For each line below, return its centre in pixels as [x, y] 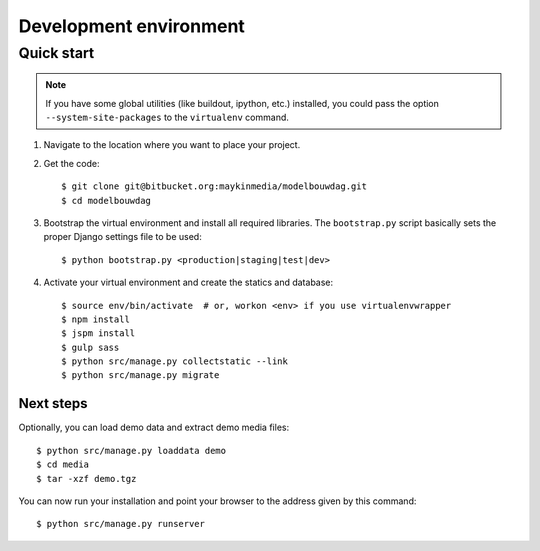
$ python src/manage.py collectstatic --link [175, 361]
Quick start [56, 53]
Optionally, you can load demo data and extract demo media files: [154, 427]
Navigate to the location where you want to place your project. [172, 145]
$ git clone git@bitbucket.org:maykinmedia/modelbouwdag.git [214, 186]
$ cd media [63, 464]
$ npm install [95, 319]
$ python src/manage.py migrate [140, 375]
